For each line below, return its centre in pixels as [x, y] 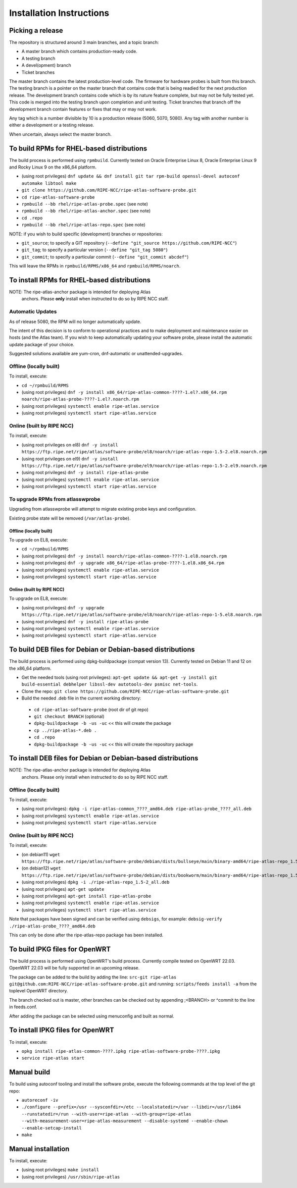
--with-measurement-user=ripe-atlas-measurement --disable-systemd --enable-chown [124, 1121]
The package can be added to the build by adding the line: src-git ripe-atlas [93, 977]
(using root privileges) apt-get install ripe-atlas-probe [86, 896]
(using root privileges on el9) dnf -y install [70, 459]
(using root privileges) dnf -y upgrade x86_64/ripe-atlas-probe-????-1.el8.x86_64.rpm [123, 563]
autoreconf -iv [40, 1100]
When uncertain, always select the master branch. [60, 134]
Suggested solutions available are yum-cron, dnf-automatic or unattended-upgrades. [96, 354]
